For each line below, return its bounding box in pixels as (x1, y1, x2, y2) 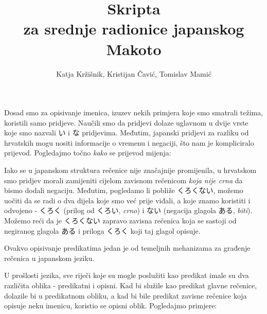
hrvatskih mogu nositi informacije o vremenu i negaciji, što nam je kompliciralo (4, 137, 254, 148)
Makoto (106, 38, 162, 59)
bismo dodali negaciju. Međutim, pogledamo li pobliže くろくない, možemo (4, 185, 243, 196)
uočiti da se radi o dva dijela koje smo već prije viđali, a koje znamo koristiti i (4, 195, 251, 205)
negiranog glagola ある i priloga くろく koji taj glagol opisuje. (4, 225, 201, 236)
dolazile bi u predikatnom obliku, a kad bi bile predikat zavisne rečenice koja (4, 290, 247, 301)
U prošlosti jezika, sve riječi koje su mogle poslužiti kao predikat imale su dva (4, 270, 249, 281)
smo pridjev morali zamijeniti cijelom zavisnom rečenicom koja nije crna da (4, 175, 243, 185)
